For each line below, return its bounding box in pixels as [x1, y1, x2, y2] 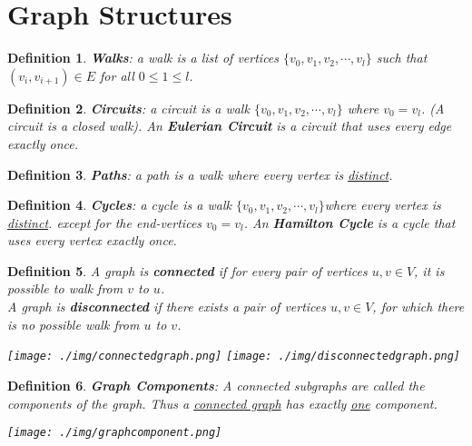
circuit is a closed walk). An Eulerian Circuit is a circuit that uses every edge [7, 116, 452, 135]
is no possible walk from [7, 314, 140, 333]
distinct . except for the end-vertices [7, 213, 202, 232]
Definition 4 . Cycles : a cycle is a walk [7, 195, 231, 214]
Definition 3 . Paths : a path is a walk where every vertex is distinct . [7, 164, 393, 183]
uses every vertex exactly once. [7, 231, 177, 250]
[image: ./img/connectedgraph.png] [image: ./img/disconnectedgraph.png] [7, 350, 460, 363]
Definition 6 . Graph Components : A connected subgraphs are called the [7, 375, 425, 394]
